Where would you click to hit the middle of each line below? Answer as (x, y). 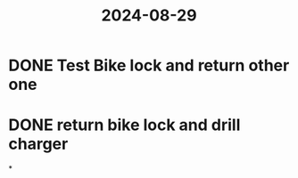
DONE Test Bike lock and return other (149, 65)
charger (38, 144)
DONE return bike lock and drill (124, 125)
